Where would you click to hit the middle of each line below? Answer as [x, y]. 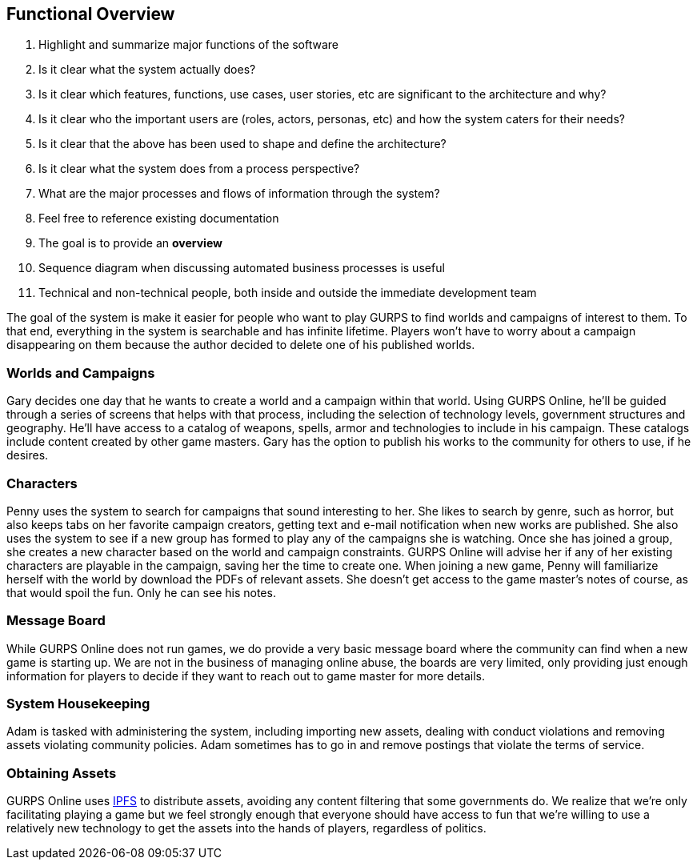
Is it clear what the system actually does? [147, 70]
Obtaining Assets [62, 773]
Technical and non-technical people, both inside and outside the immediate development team [288, 293]
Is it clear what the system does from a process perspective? [199, 169]
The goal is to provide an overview [130, 243]
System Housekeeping [78, 704]
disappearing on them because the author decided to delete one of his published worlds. [241, 345]
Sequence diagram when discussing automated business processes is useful [242, 268]
